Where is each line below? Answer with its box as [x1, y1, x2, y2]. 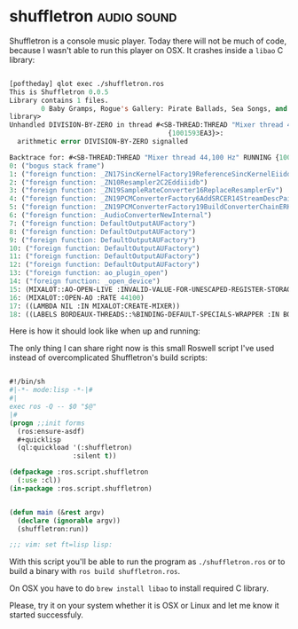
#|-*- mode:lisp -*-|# [9, 386, 93, 395]
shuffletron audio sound [9, 6, 177, 27]
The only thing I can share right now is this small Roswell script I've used [9, 343, 275, 354]
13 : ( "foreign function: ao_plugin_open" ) [9, 269, 169, 278]
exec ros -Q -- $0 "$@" [9, 402, 98, 412]
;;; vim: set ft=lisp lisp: [9, 540, 114, 549]
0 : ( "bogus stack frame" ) [9, 161, 105, 170]
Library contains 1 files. [9, 96, 109, 105]
